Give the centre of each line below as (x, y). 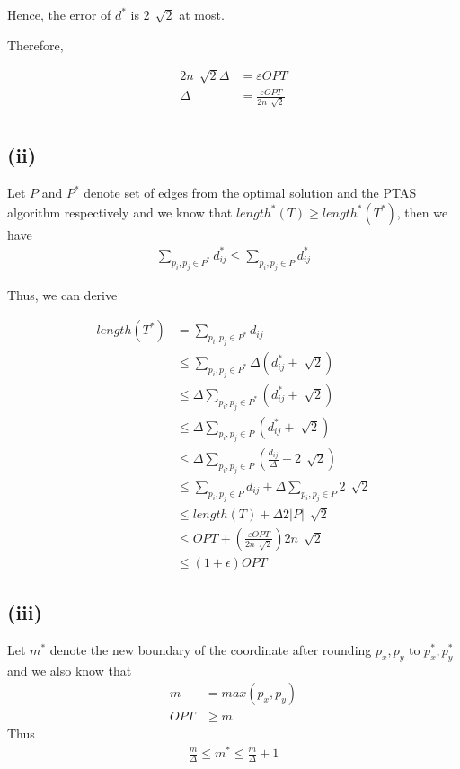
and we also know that (70, 670)
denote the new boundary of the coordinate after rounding (211, 649)
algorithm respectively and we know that (120, 212)
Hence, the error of (59, 14)
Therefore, (35, 44)
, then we (422, 212)
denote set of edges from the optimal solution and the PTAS (250, 193)
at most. (202, 14)
